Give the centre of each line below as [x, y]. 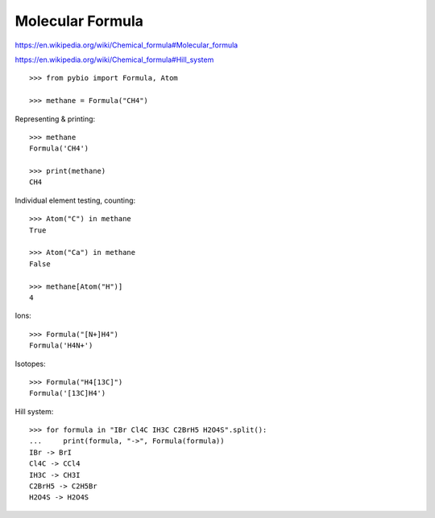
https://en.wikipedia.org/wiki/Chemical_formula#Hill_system [114, 60]
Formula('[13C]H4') [68, 393]
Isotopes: [30, 364]
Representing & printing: [55, 119]
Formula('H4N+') [61, 345]
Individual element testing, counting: [75, 200]
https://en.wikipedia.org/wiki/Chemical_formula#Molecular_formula [126, 45]
